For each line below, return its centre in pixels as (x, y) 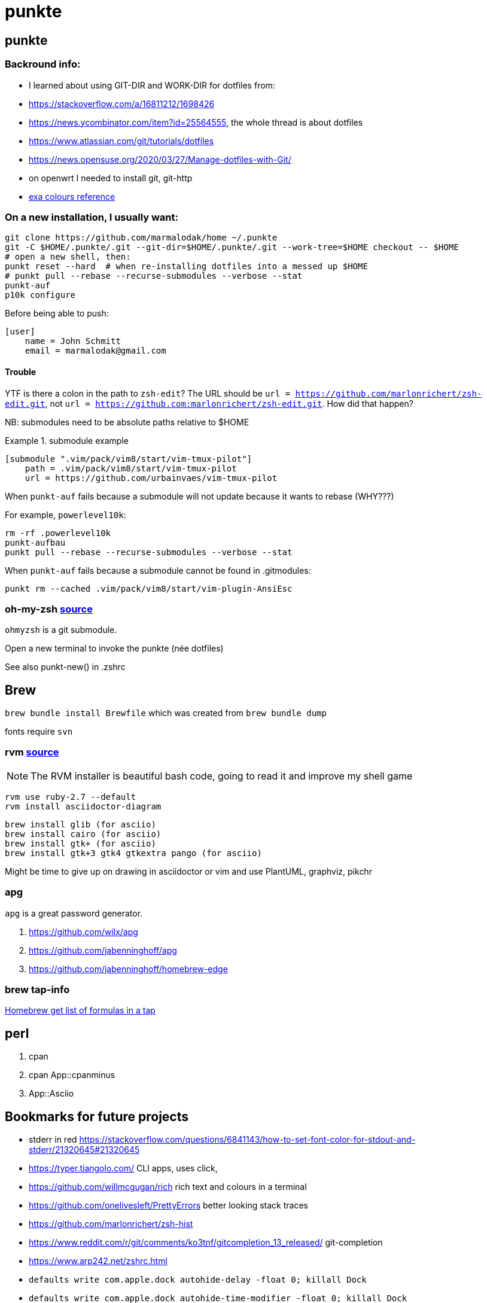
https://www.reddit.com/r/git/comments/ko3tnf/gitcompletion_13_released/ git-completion (206, 1243)
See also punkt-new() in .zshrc (65, 667)
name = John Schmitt (73, 341)
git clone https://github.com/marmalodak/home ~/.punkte (141, 238)
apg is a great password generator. (74, 913)
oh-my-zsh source (49, 609)
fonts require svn (39, 732)
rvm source (32, 752)
